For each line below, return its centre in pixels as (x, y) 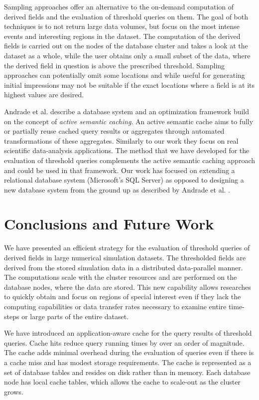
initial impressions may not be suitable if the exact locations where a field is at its (129, 85)
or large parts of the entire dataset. (75, 316)
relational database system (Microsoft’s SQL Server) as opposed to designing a (124, 180)
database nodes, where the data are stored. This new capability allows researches (128, 287)
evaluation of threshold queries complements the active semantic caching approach (129, 160)
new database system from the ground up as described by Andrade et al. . (117, 189)
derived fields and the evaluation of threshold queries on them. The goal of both (126, 16)
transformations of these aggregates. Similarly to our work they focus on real (121, 140)
